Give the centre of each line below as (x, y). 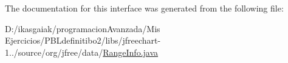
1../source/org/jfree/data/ (54, 52)
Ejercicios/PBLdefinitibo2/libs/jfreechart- (83, 40)
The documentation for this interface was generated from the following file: (144, 8)
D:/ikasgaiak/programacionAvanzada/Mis (83, 28)
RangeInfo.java (131, 52)
